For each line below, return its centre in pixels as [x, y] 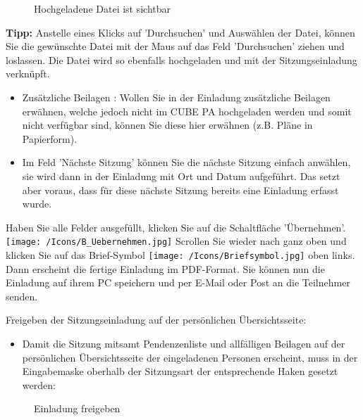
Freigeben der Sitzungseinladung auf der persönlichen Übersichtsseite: [156, 320]
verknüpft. [28, 74]
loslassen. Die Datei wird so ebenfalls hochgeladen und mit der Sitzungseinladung [181, 59]
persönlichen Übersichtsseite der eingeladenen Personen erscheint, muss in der [190, 357]
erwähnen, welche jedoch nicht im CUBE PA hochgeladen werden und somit [187, 111]
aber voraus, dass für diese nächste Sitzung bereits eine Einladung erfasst [180, 190]
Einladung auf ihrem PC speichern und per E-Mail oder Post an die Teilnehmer [178, 282]
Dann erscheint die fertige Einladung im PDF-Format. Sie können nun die [165, 268]
